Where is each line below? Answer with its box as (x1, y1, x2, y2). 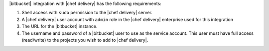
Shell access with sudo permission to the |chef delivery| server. (21, 10, 153, 16)
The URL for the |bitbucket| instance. (21, 24, 98, 29)
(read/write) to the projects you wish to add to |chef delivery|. (21, 37, 148, 43)
